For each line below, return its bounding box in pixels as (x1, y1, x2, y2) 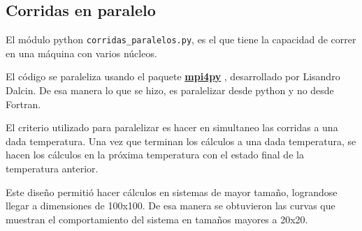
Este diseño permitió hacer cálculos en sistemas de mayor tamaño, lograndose (6, 184, 338, 199)
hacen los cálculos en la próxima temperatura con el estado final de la (6, 147, 304, 162)
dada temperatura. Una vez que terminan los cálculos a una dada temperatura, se (6, 133, 356, 148)
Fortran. (6, 96, 41, 111)
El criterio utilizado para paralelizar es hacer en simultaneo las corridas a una (6, 120, 338, 135)
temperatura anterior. (6, 161, 99, 176)
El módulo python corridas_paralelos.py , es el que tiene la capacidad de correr (6, 32, 356, 47)
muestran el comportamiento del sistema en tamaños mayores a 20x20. (6, 211, 308, 226)
